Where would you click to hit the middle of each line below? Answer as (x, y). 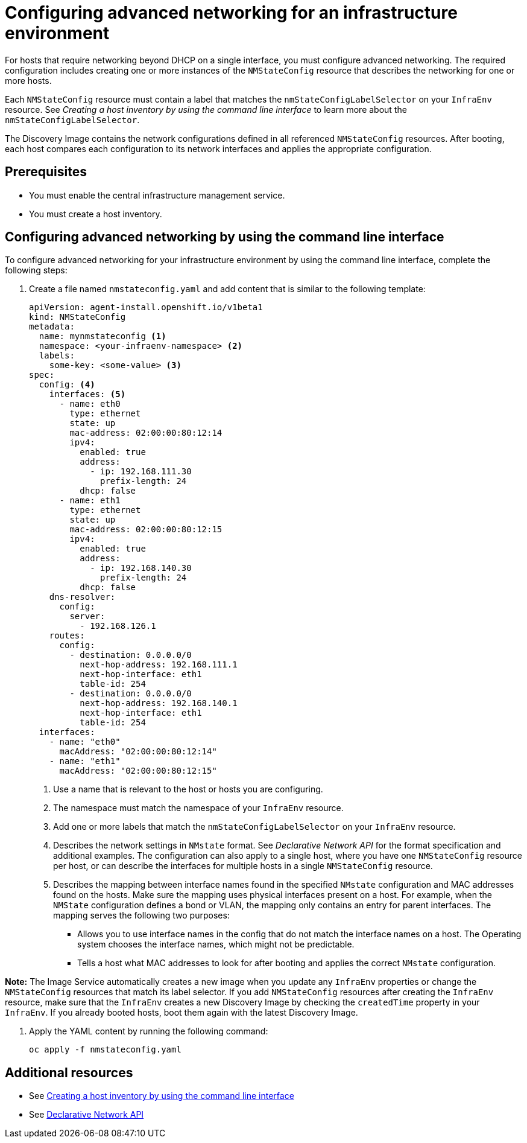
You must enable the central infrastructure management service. (157, 195)
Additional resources (69, 1072)
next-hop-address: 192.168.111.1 (159, 665)
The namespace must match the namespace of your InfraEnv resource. (198, 808)
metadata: (52, 327)
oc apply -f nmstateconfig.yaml (105, 1050)
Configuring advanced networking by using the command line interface (225, 237)
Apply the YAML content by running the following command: (149, 1031)
